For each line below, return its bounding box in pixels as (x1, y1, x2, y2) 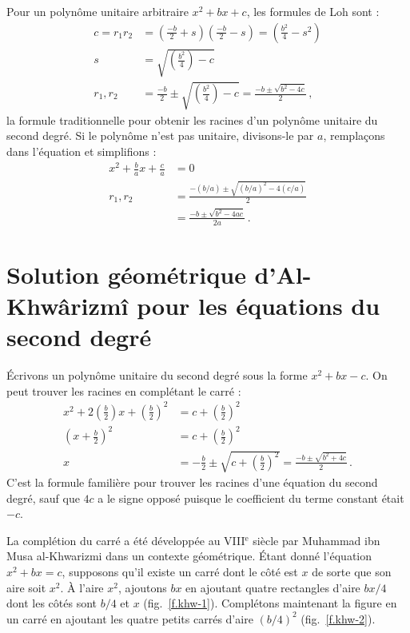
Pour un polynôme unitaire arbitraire (6, 3, 189, 19)
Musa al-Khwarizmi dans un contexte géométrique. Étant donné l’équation (6, 547, 372, 564)
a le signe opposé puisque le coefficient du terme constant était (98, 489, 404, 506)
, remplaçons (323, 127, 385, 144)
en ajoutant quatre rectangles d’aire (185, 579, 360, 595)
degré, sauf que (6, 489, 80, 506)
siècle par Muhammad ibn (253, 531, 380, 548)
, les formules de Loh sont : (246, 3, 380, 19)
